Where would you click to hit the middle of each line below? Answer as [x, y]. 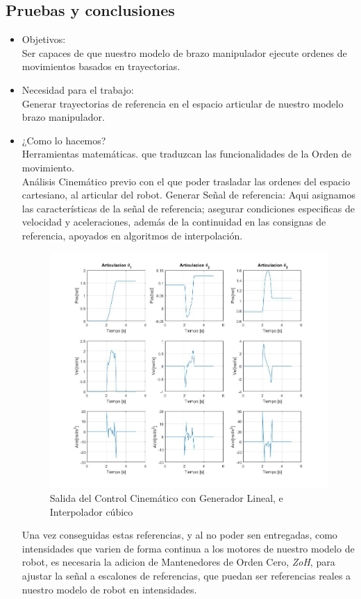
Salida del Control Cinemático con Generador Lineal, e [166, 498]
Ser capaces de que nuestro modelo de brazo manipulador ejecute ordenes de [184, 52]
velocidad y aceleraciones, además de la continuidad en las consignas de [174, 222]
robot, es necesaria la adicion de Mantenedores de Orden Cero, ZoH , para [178, 562]
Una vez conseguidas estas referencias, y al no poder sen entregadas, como [179, 535]
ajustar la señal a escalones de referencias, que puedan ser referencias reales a [186, 575]
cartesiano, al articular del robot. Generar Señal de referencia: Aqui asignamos [188, 195]
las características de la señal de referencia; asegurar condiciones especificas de [188, 208]
